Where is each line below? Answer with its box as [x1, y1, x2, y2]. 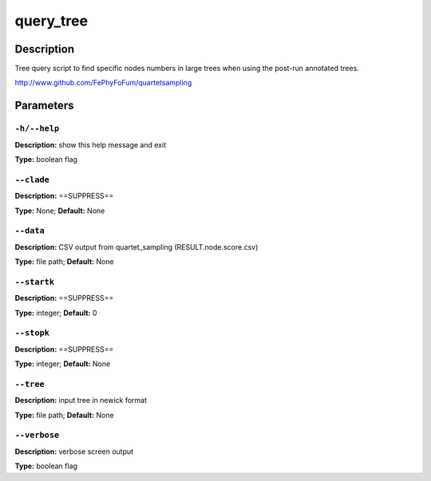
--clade [14, 174, 49, 185]
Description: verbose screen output [14, 447, 134, 456]
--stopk [14, 328, 49, 338]
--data [14, 226, 45, 236]
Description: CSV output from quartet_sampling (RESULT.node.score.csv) [14, 242, 259, 251]
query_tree [14, 12, 88, 30]
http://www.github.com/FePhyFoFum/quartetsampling [14, 78, 192, 88]
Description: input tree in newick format [14, 396, 148, 405]
